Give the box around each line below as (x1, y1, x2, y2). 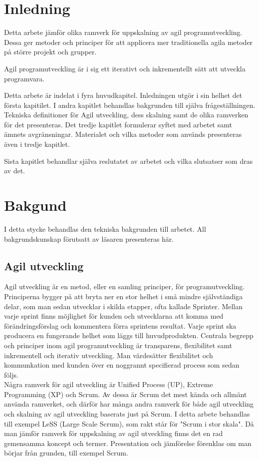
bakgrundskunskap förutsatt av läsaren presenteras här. (4, 233, 174, 244)
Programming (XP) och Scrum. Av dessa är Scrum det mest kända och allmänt (4, 389, 247, 399)
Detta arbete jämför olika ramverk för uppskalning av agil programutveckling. (4, 27, 243, 37)
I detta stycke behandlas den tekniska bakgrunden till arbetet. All (4, 223, 206, 234)
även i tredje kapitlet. (4, 139, 70, 149)
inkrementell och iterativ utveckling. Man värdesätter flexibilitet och (4, 350, 213, 360)
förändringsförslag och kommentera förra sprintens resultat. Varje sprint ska (4, 320, 237, 331)
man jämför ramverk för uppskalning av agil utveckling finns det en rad (4, 428, 223, 439)
